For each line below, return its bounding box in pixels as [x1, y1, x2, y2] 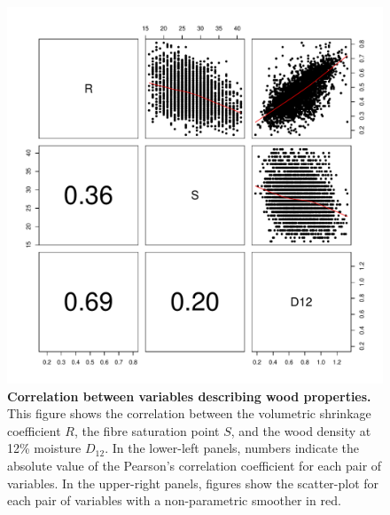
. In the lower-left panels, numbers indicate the [105, 439, 360, 457]
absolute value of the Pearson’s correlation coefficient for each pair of [7, 456, 382, 474]
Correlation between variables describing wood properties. [7, 386, 371, 405]
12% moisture [7, 439, 82, 457]
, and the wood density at [230, 421, 371, 440]
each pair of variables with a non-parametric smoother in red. [7, 491, 341, 510]
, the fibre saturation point [74, 421, 220, 440]
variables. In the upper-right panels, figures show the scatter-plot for [7, 473, 379, 492]
